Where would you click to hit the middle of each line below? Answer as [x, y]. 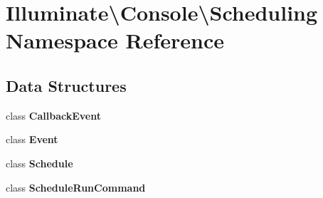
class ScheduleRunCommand [76, 187]
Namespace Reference [115, 40]
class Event [32, 139]
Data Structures [66, 85]
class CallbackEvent [53, 115]
